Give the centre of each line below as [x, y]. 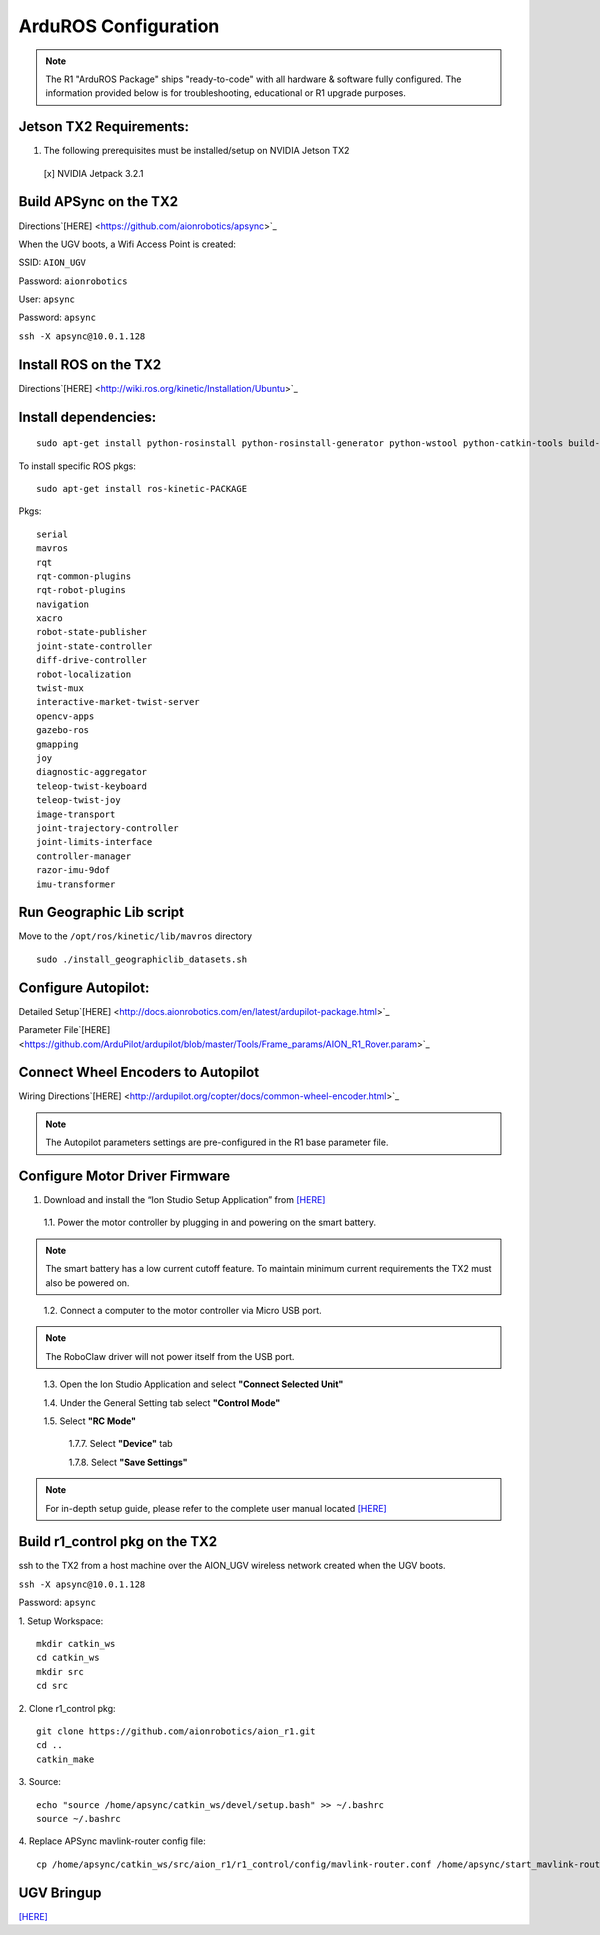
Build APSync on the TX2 [98, 201]
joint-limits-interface [94, 842]
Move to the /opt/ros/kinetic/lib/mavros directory [135, 936]
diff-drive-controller [92, 660]
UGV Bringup [60, 1892]
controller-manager [84, 856]
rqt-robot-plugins [81, 590]
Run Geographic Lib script [101, 912]
